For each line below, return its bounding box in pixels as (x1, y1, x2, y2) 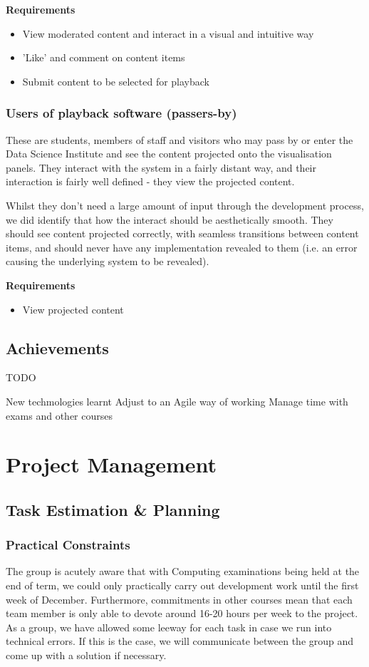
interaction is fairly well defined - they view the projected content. (6, 174, 295, 189)
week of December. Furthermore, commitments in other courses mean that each (6, 591, 353, 606)
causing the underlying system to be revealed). (6, 254, 209, 269)
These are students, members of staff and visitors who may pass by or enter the (6, 132, 353, 147)
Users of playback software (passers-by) (6, 104, 237, 122)
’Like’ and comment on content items (22, 50, 185, 65)
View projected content (22, 301, 124, 316)
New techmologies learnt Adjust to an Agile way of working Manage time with (6, 393, 348, 408)
